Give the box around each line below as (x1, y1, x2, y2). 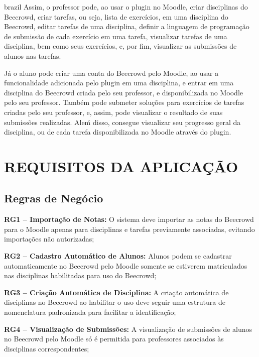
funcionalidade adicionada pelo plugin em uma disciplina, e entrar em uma (4, 77, 234, 88)
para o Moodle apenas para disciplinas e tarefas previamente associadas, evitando (4, 223, 255, 234)
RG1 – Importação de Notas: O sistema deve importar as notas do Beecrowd (4, 214, 254, 224)
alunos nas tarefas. (4, 50, 61, 61)
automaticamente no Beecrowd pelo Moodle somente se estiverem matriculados (4, 260, 247, 271)
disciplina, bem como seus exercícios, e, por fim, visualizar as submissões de (4, 41, 237, 51)
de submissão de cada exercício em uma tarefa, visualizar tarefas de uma (4, 31, 227, 41)
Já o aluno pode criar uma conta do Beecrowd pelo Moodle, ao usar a (4, 67, 219, 78)
